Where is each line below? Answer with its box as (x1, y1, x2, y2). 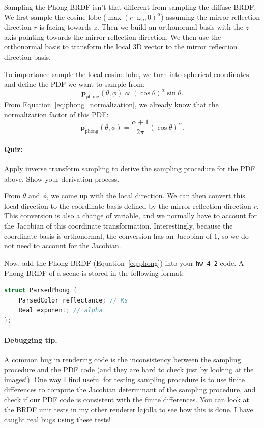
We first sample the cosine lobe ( (4, 11, 106, 22)
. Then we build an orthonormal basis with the (97, 21, 243, 32)
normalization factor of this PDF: (4, 109, 109, 119)
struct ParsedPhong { (4, 287, 77, 294)
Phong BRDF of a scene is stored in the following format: (4, 267, 184, 278)
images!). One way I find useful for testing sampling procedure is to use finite (4, 374, 245, 385)
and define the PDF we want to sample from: (4, 79, 145, 89)
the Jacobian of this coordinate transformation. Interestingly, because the (4, 220, 233, 231)
